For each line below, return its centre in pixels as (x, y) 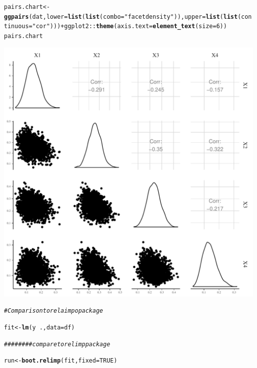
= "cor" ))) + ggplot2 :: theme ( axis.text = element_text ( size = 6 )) (128, 26)
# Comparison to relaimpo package (54, 311)
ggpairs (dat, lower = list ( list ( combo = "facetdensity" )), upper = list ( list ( (123, 17)
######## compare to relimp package (57, 344)
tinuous (17, 26)
